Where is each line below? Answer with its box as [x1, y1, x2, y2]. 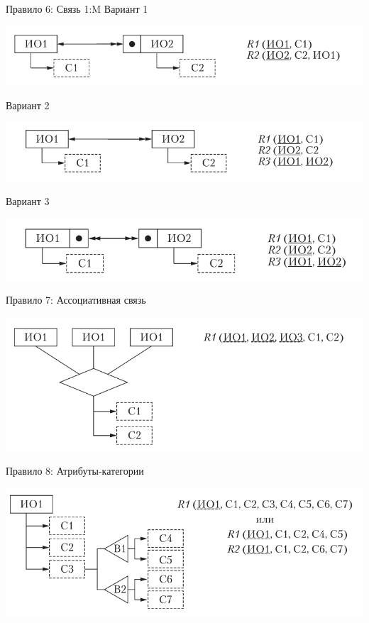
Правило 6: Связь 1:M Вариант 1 [6, 1, 148, 16]
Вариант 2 [6, 97, 50, 112]
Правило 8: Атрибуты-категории [6, 463, 144, 478]
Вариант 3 [6, 194, 50, 209]
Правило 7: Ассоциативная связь [6, 292, 146, 307]
